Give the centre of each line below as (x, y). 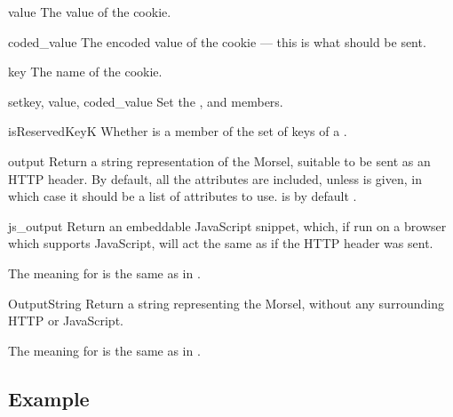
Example (49, 398)
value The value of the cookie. (90, 12)
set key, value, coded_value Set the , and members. (146, 101)
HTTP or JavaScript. (66, 321)
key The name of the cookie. (85, 72)
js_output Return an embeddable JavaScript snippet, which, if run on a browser (227, 225)
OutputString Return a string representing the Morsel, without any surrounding (226, 303)
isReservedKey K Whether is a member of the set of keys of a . (178, 131)
